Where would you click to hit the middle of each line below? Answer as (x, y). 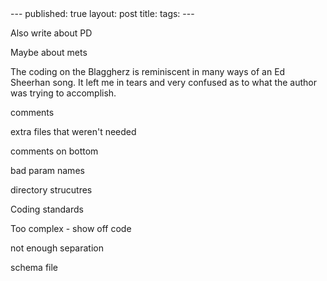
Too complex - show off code (71, 228)
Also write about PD (51, 33)
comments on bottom (54, 151)
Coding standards (47, 209)
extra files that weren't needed (73, 131)
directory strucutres (51, 190)
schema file (34, 267)
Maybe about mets (49, 52)
